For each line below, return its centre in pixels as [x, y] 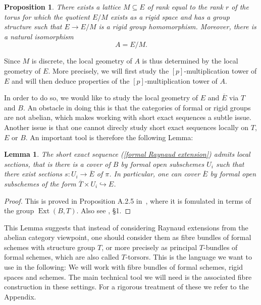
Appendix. [20, 296]
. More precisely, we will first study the [109, 70]
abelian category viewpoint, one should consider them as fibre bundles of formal [128, 237]
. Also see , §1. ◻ [104, 210]
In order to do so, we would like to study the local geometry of [101, 98]
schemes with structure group [50, 247]
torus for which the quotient [47, 16]
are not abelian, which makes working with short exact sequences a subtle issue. [128, 117]
